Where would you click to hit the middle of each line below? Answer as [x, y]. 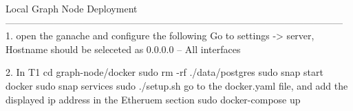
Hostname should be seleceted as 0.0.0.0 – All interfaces [123, 49]
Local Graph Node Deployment [72, 8]
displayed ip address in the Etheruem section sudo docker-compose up [153, 99]
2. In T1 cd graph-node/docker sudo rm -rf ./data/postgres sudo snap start [164, 72]
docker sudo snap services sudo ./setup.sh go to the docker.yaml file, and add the [177, 85]
